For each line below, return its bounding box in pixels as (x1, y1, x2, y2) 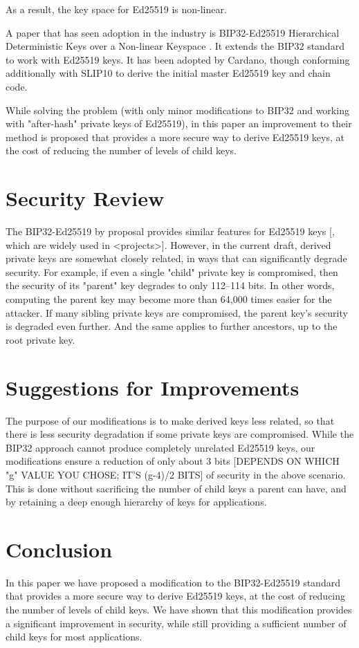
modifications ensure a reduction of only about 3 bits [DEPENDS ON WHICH (6, 454, 340, 468)
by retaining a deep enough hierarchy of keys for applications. (6, 494, 267, 509)
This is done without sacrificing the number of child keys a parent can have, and (6, 481, 347, 495)
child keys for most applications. (6, 629, 142, 644)
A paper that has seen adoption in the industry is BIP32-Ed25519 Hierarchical (6, 25, 340, 39)
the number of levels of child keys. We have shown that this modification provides (6, 602, 352, 616)
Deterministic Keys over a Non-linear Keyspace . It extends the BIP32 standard (6, 39, 344, 53)
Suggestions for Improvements (6, 373, 300, 401)
